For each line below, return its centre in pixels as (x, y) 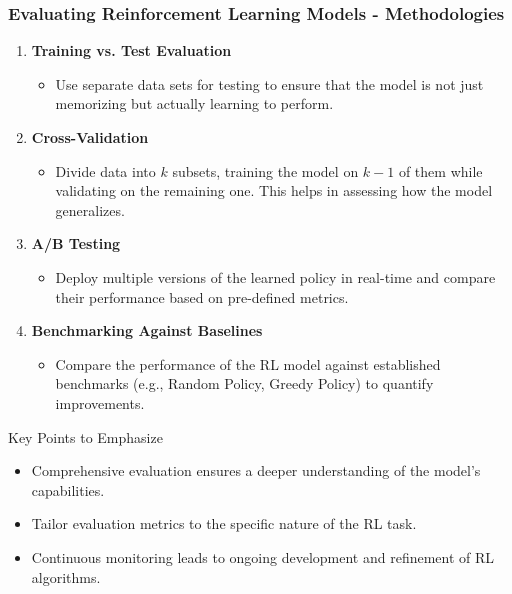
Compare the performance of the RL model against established (248, 363)
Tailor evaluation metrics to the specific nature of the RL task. (224, 523)
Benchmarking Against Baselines (147, 330)
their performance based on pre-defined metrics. (202, 296)
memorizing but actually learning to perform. (194, 103)
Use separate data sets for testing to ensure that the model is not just (269, 83)
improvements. (100, 402)
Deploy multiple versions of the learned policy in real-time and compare (275, 276)
